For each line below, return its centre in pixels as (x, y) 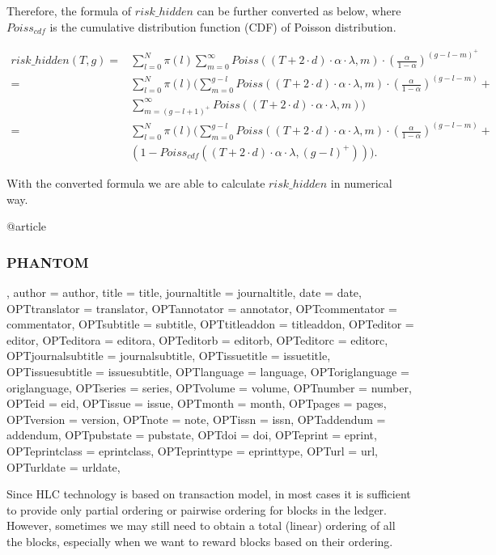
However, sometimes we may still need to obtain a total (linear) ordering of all (201, 525)
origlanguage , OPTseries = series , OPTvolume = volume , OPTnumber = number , (209, 387)
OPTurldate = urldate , (64, 466)
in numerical (361, 182)
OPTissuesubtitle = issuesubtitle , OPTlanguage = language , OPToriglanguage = (208, 371)
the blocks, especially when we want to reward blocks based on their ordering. (200, 541)
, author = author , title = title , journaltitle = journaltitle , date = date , (184, 292)
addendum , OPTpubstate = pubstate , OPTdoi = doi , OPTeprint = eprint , (192, 435)
